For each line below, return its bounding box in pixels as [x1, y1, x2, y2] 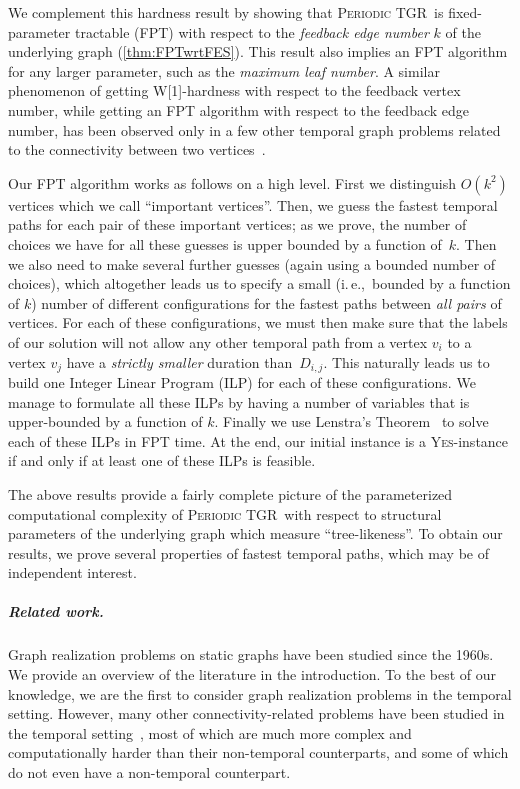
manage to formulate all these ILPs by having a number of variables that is [8, 391, 470, 412]
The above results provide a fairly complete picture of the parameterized [8, 483, 453, 504]
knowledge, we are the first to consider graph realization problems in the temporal [8, 683, 512, 704]
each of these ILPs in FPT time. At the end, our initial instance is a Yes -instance [8, 430, 509, 451]
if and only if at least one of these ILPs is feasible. [8, 450, 316, 471]
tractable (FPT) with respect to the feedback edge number [74, 21, 429, 42]
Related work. [8, 601, 104, 622]
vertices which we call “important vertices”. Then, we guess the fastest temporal [8, 194, 498, 215]
